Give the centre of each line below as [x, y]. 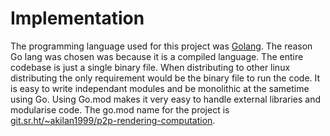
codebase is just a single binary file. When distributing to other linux [150, 67]
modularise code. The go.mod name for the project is [120, 109]
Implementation [77, 18]
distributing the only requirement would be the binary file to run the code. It [165, 78]
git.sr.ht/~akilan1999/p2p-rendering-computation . [113, 120]
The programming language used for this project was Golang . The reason [161, 46]
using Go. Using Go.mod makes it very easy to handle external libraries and [166, 99]
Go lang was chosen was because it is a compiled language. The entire [157, 56]
